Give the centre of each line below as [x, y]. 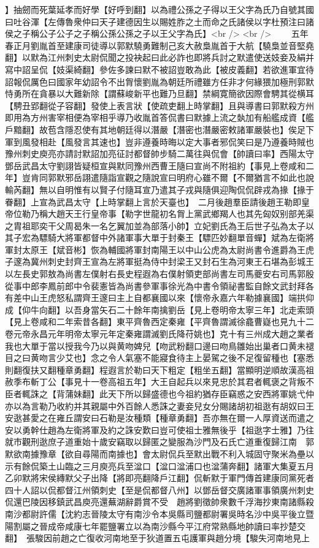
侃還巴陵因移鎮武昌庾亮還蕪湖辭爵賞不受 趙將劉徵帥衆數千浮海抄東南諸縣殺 [159, 502]
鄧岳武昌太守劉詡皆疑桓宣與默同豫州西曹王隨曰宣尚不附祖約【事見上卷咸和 [155, 165]
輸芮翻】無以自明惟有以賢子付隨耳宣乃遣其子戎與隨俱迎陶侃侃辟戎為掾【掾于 [159, 189]
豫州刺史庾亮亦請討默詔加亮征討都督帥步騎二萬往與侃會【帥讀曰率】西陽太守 [159, 154]
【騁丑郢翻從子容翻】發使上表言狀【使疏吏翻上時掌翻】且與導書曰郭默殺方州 [159, 105]
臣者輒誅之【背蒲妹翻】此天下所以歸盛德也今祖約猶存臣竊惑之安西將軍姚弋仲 [159, 394]
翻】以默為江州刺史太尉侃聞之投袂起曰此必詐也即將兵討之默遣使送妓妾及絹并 [159, 57]
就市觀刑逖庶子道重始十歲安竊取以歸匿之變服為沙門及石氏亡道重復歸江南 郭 [159, 442]
